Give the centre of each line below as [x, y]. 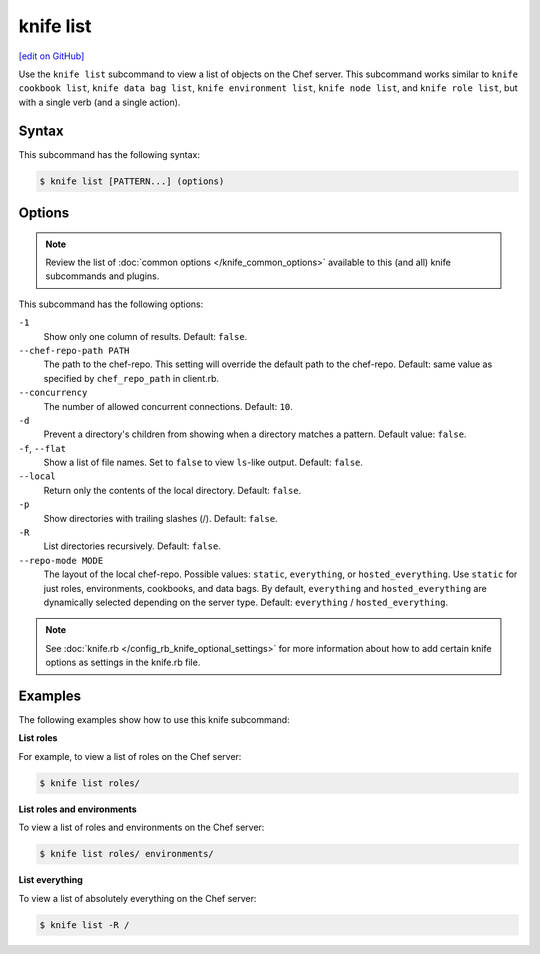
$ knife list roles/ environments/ [126, 854]
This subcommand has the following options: [111, 304]
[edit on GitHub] [51, 56]
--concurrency [53, 393]
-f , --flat [42, 448]
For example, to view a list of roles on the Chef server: [130, 756]
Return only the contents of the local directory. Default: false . [172, 490]
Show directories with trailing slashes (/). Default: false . [161, 518]
